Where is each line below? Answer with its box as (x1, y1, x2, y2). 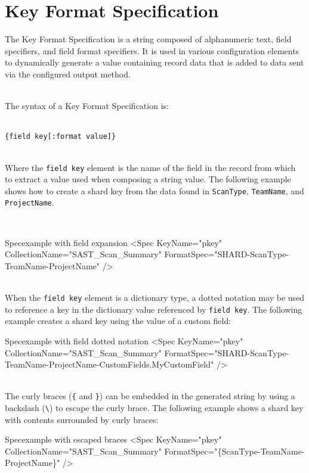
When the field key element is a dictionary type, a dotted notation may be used (5, 291, 305, 304)
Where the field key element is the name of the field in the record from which (5, 161, 296, 173)
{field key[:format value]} (5, 132, 116, 141)
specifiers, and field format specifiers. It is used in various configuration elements (5, 44, 299, 57)
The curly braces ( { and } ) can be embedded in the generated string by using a (5, 390, 295, 402)
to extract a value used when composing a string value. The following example (5, 173, 291, 185)
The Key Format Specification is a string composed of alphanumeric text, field (5, 33, 292, 45)
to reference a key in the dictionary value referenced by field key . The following (5, 303, 302, 315)
